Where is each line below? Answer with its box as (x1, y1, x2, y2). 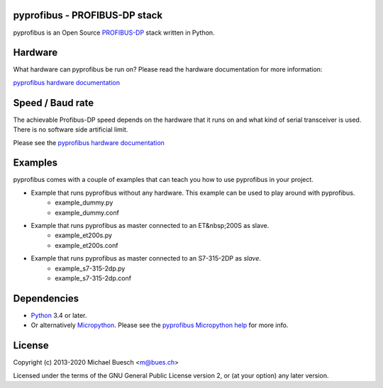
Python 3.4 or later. (30, 311, 87, 319)
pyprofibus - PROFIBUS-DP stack (13, 9, 163, 21)
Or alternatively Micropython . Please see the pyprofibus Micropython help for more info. (30, 321, 289, 329)
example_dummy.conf (55, 208, 120, 217)
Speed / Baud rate (13, 96, 94, 109)
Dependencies (13, 292, 79, 304)
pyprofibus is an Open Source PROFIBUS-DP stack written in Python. (13, 28, 216, 37)
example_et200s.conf (55, 241, 118, 249)
